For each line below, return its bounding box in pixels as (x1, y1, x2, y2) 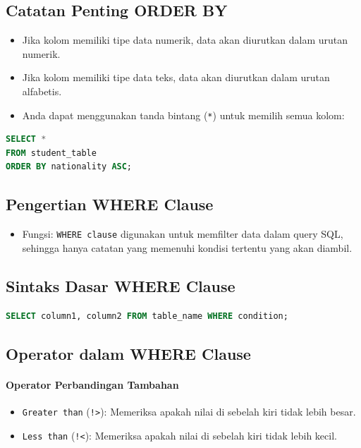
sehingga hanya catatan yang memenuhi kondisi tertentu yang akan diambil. (22, 240, 353, 255)
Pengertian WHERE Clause (6, 193, 214, 215)
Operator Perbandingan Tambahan (6, 377, 179, 392)
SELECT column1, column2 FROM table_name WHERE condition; (6, 310, 288, 321)
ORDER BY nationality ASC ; (6, 162, 133, 172)
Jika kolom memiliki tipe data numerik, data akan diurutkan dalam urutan (22, 32, 348, 47)
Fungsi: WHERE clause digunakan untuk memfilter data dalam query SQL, (22, 226, 343, 241)
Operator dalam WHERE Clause (6, 342, 251, 364)
